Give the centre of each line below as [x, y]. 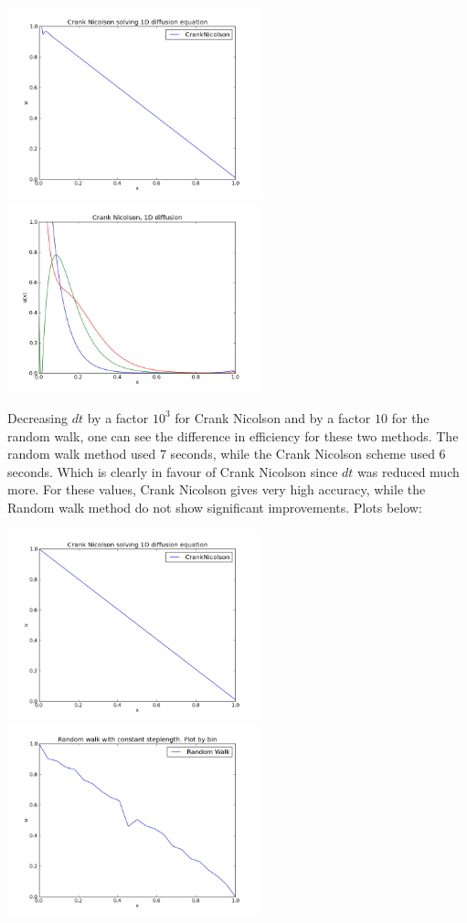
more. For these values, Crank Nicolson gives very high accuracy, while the [217, 489]
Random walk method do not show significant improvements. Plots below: [215, 507]
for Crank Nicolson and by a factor [273, 417]
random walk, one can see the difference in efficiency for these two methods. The [233, 435]
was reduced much [409, 471]
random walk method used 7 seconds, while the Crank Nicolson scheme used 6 [227, 454]
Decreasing [38, 417]
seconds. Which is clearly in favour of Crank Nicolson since [173, 471]
